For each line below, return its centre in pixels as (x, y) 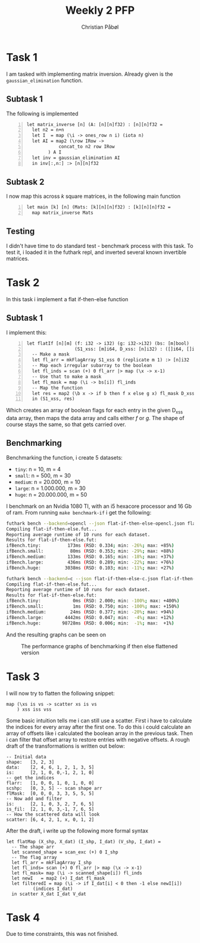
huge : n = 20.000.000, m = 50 (51, 494)
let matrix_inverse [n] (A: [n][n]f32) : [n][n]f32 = (95, 124)
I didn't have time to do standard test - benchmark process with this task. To (100, 246)
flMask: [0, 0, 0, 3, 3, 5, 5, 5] (50, 793)
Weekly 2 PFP (100, 10)
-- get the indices (30, 777)
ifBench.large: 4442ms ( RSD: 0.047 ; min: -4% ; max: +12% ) (90, 617)
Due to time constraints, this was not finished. (62, 934)
